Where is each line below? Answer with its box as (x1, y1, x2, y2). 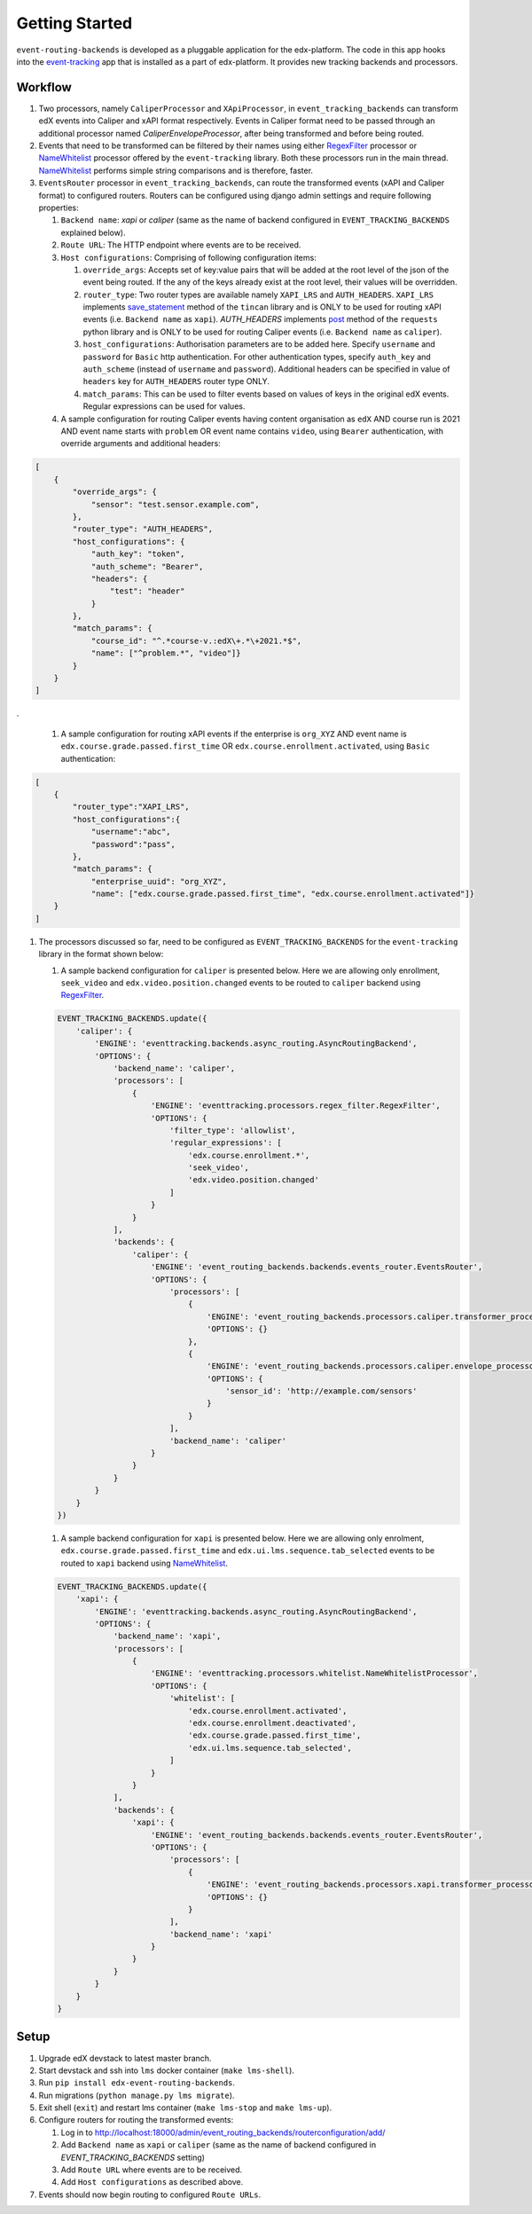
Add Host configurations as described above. (60, 2177, 244, 2187)
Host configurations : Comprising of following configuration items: (60, 252, 317, 263)
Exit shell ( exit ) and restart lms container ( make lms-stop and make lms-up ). (38, 2102, 332, 2113)
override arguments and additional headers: (60, 438, 221, 449)
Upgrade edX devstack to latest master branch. (38, 2053, 212, 2063)
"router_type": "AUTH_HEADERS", (72, 524, 213, 534)
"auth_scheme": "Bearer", (90, 561, 204, 571)
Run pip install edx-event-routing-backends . (38, 2077, 235, 2088)
